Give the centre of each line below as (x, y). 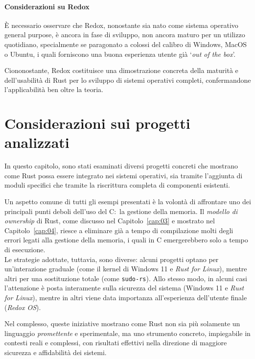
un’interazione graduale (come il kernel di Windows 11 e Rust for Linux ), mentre (126, 269)
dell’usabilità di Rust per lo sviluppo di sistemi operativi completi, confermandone (128, 80)
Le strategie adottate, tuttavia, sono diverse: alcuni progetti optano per (112, 259)
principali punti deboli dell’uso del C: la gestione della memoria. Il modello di (121, 211)
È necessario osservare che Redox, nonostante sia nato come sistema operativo (121, 25)
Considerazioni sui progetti (97, 123)
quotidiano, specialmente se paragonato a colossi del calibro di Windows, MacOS (126, 44)
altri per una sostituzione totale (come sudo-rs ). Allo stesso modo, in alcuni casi (126, 278)
